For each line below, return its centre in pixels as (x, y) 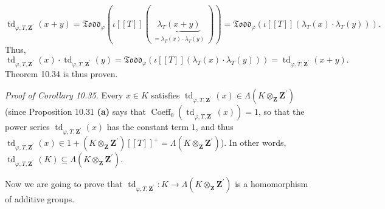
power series (27, 127)
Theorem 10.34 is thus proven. (61, 73)
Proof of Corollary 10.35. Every (64, 95)
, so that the (282, 111)
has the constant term (148, 127)
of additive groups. (40, 199)
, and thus (214, 127)
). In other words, (253, 142)
